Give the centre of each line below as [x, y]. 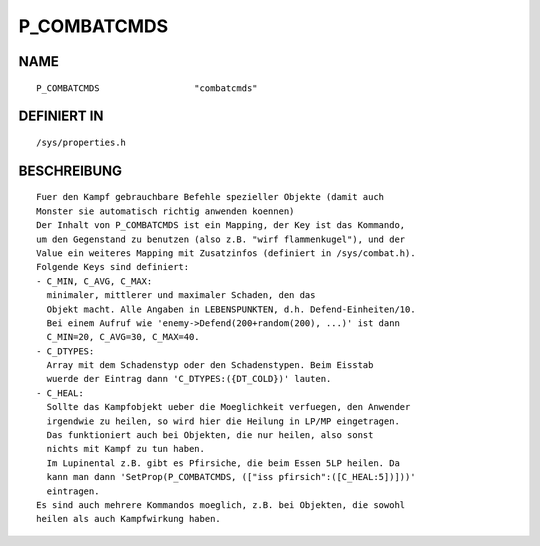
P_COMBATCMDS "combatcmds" [147, 88]
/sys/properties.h [81, 142]
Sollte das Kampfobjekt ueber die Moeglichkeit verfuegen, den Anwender [228, 407]
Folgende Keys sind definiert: [113, 267]
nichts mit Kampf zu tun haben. [125, 449]
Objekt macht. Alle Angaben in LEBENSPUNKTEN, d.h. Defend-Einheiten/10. [231, 309]
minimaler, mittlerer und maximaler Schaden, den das [181, 295]
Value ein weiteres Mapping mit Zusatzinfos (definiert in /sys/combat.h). [226, 253]
